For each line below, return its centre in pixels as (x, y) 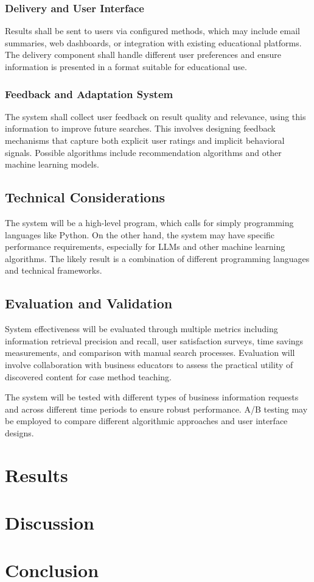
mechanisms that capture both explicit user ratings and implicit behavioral (145, 140)
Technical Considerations (85, 197)
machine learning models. (52, 164)
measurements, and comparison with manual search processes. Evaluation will (150, 353)
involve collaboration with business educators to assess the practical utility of (149, 364)
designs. (19, 432)
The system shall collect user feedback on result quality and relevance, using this (155, 116)
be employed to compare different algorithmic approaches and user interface (146, 421)
